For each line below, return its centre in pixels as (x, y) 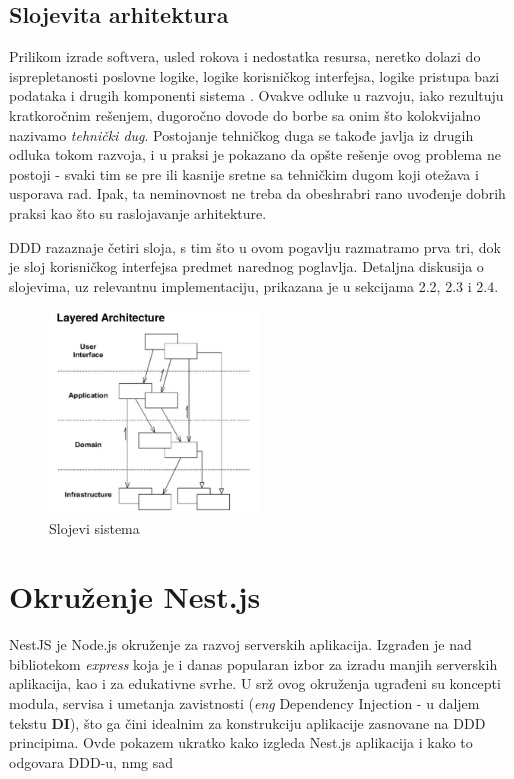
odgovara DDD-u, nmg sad (91, 761)
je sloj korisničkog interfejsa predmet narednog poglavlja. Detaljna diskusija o (246, 266)
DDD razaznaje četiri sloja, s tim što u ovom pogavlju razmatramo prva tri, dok (255, 246)
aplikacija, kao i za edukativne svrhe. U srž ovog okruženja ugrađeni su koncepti (255, 683)
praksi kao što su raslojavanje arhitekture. (138, 212)
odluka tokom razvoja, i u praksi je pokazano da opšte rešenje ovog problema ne (255, 154)
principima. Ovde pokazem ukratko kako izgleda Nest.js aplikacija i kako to (241, 742)
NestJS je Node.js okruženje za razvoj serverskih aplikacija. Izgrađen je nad (240, 644)
